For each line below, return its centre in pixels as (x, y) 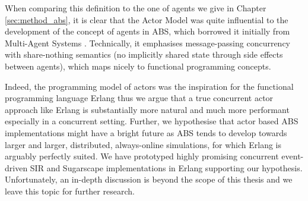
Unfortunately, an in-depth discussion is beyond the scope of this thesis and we (149, 179)
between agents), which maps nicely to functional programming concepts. (138, 66)
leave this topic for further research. (70, 191)
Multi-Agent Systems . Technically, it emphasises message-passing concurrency (148, 43)
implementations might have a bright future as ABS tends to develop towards (146, 132)
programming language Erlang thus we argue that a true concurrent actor (139, 98)
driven (16, 167)
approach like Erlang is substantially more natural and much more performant (147, 109)
